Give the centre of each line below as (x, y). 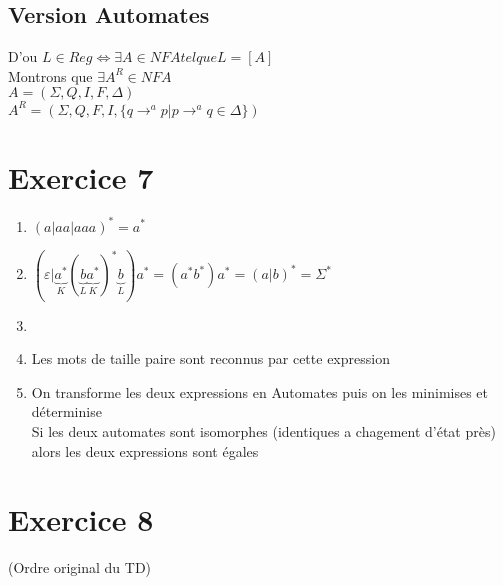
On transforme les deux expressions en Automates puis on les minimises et (260, 391)
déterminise (66, 411)
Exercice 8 (81, 519)
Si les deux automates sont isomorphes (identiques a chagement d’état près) (263, 430)
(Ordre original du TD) (80, 567)
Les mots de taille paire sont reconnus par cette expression (210, 358)
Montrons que (50, 75)
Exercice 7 (81, 177)
